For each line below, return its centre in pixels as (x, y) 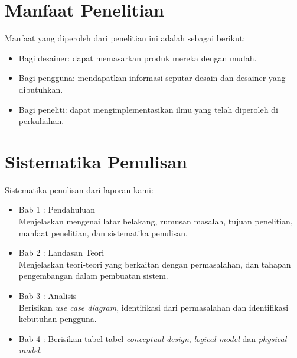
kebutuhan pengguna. (58, 319)
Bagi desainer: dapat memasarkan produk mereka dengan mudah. (138, 58)
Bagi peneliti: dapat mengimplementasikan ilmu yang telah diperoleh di (148, 109)
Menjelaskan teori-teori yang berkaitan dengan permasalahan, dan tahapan (155, 264)
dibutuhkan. (41, 89)
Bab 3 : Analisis (48, 295)
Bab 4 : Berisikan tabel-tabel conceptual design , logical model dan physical (153, 338)
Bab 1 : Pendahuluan (57, 209)
